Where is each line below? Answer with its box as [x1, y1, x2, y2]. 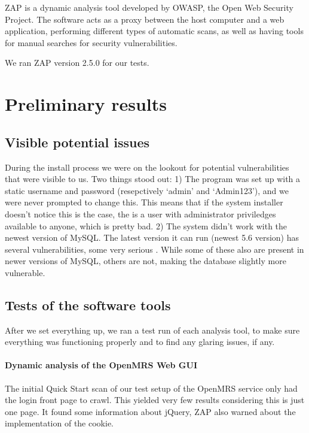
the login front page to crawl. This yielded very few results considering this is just [5, 393, 305, 406]
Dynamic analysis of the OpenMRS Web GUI [5, 359, 198, 371]
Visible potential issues [5, 132, 150, 151]
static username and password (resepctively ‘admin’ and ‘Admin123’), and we [5, 184, 289, 196]
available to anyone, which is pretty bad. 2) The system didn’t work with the [5, 219, 287, 232]
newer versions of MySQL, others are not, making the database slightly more [5, 255, 286, 267]
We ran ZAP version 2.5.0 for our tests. [5, 56, 149, 69]
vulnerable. [5, 266, 45, 278]
